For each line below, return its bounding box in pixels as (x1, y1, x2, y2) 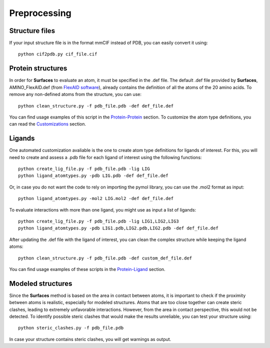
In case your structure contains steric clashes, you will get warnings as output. (9, 336, 171, 342)
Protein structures (9, 64, 67, 72)
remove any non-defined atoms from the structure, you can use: (9, 91, 142, 97)
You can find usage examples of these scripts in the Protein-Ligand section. (9, 266, 165, 272)
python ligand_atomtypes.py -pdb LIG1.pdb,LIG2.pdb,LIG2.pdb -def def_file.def (18, 225, 218, 231)
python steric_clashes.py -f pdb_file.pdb (18, 325, 124, 331)
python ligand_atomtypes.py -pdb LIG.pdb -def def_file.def (18, 173, 168, 178)
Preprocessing (9, 7, 72, 18)
